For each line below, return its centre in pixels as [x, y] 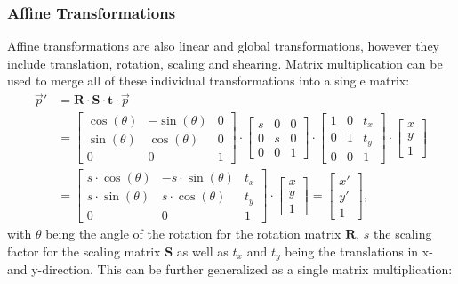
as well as [202, 251]
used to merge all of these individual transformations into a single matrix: [209, 81]
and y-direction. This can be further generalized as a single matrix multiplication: [230, 269]
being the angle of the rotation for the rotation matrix [193, 233]
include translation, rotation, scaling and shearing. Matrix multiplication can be [225, 63]
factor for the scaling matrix [84, 251]
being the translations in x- [359, 251]
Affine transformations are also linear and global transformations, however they [224, 46]
